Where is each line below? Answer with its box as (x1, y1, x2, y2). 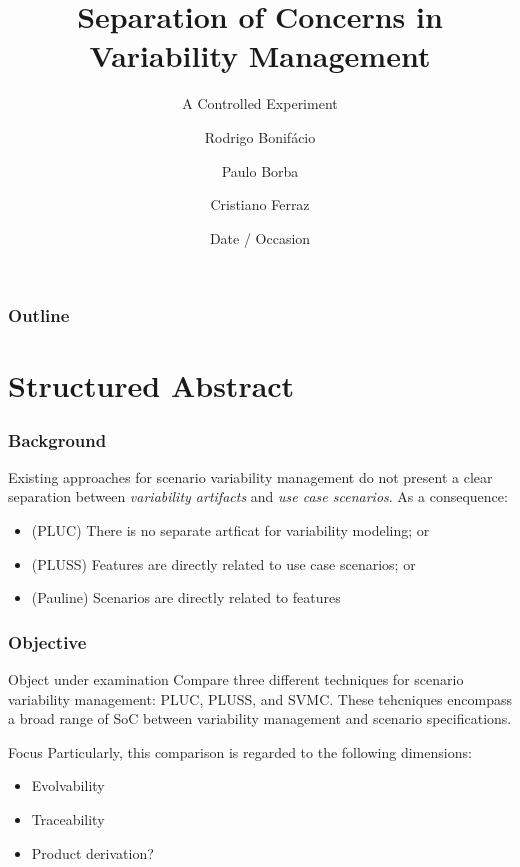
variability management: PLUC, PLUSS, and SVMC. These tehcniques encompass (8, 688, 512, 709)
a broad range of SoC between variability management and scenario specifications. (8, 708, 512, 729)
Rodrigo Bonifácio (204, 126, 316, 147)
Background (8, 427, 107, 452)
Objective (8, 629, 87, 654)
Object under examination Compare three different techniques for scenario (8, 668, 464, 689)
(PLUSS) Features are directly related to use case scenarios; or (31, 553, 416, 574)
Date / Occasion (209, 227, 311, 248)
